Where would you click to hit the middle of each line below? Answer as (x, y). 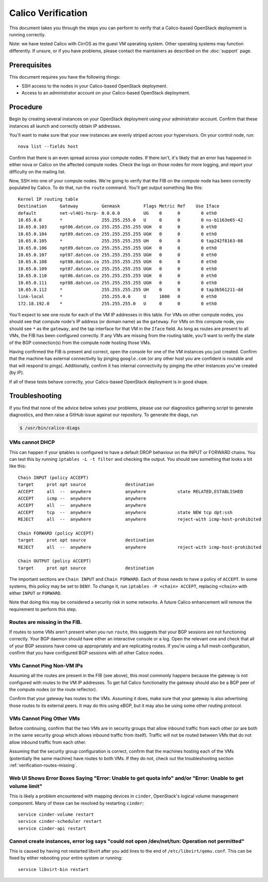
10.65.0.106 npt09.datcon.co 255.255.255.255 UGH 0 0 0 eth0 (117, 248)
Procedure (26, 107)
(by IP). (17, 372)
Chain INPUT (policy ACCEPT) (53, 478)
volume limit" (26, 786)
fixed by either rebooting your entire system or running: (66, 858)
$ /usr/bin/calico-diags (50, 428)
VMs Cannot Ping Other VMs (45, 718)
